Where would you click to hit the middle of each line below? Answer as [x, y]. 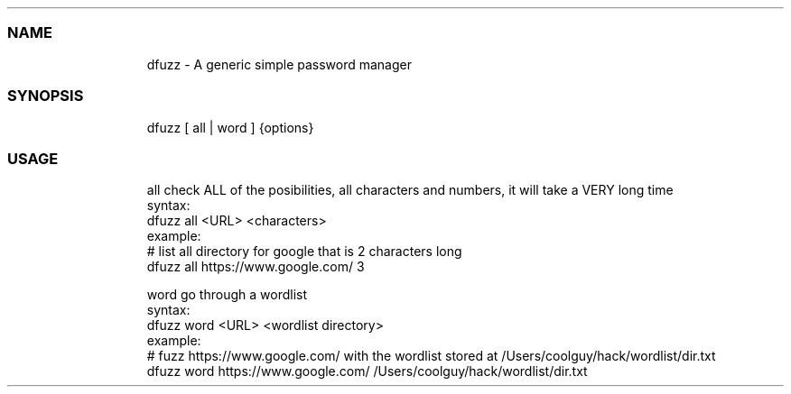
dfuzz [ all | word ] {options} [230, 127]
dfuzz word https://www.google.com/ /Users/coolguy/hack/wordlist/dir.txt [367, 371]
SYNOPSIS [46, 96]
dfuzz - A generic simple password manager [279, 64]
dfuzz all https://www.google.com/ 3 [256, 267]
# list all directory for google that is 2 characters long [304, 252]
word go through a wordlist [227, 295]
